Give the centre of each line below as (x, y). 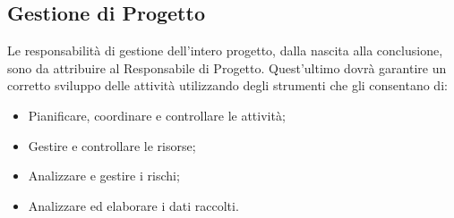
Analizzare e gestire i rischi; (104, 176)
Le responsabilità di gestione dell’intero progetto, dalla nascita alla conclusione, (225, 50)
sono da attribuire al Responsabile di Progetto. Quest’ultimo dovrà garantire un (227, 67)
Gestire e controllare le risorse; (112, 145)
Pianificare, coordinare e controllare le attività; (157, 115)
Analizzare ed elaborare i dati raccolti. (133, 205)
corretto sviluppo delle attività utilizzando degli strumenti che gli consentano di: (227, 85)
